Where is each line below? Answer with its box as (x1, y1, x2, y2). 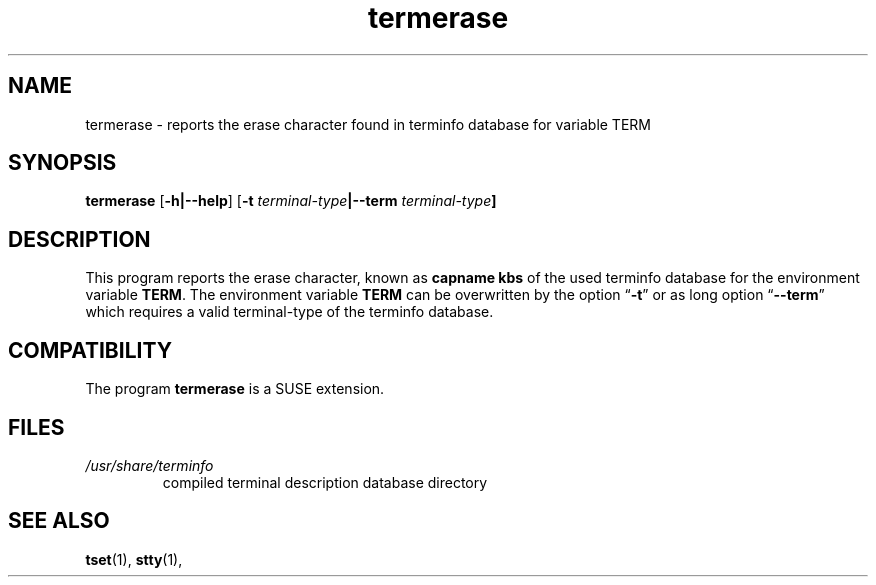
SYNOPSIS (8, 150, 117, 176)
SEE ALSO (8, 508, 110, 534)
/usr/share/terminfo (85, 456, 214, 474)
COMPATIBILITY (8, 337, 172, 363)
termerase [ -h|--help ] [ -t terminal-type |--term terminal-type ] (85, 192, 497, 210)
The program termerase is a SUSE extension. (85, 380, 385, 398)
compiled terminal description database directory (162, 473, 488, 491)
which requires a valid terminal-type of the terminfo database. (85, 303, 494, 321)
